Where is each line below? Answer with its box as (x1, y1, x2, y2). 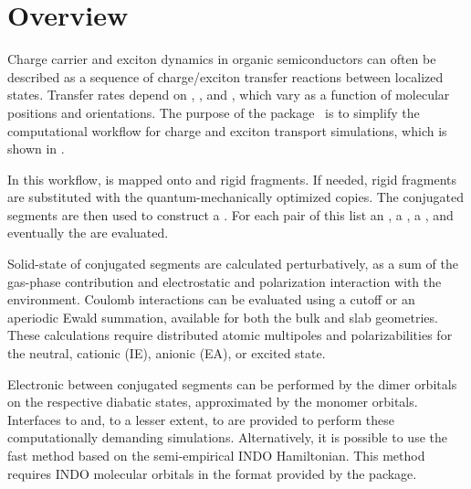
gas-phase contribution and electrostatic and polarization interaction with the (7, 271, 442, 291)
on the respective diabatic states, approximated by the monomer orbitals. (7, 392, 418, 411)
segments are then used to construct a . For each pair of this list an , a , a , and (7, 205, 454, 224)
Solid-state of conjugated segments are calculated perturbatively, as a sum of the (7, 254, 458, 273)
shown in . (7, 139, 65, 158)
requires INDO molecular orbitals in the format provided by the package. (7, 463, 417, 483)
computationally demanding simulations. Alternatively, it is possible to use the (7, 428, 447, 447)
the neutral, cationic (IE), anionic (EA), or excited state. (7, 344, 326, 363)
